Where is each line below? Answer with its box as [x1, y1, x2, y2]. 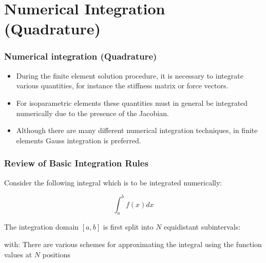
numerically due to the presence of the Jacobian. [16, 107, 169, 118]
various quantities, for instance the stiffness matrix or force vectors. [16, 80, 229, 91]
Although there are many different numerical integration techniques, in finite [16, 125, 258, 136]
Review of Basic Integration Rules [4, 157, 148, 170]
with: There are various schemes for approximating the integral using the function [4, 239, 262, 250]
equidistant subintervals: [164, 221, 241, 232]
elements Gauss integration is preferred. [16, 135, 141, 145]
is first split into [103, 221, 154, 232]
